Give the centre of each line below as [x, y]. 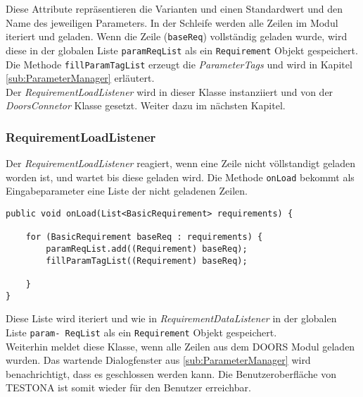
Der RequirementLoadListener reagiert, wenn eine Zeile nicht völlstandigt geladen [181, 163]
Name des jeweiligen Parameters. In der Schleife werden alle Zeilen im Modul [172, 22]
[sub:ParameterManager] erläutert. [80, 78]
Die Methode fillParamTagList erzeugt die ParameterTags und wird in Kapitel [179, 64]
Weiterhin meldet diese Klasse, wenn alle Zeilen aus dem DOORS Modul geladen [180, 346]
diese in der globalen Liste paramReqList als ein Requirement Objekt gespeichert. [182, 50]
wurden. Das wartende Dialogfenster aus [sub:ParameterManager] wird [158, 360]
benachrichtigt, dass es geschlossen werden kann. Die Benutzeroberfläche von [171, 373]
